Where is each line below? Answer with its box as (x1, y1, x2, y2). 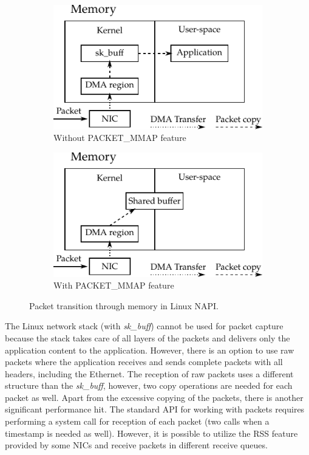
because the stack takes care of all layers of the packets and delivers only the (5, 331, 290, 344)
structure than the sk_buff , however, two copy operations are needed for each (5, 379, 293, 392)
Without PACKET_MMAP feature (53, 131, 186, 144)
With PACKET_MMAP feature (53, 279, 174, 292)
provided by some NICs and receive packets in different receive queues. (5, 439, 268, 451)
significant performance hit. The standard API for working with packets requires (5, 403, 305, 416)
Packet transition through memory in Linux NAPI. (29, 299, 219, 312)
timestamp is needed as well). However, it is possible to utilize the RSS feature (5, 426, 298, 439)
